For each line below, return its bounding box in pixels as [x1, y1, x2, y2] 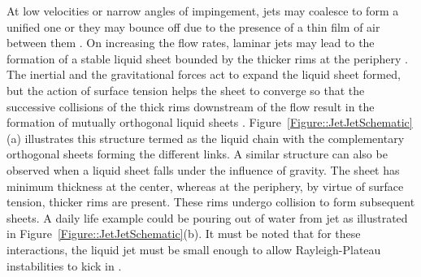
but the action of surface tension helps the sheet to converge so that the [7, 81, 365, 98]
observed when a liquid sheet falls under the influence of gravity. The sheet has [7, 161, 400, 178]
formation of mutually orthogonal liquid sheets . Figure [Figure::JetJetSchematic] [7, 114, 413, 131]
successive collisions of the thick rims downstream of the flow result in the [7, 97, 375, 115]
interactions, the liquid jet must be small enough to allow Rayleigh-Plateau [7, 240, 381, 258]
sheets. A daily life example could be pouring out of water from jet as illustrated [7, 209, 408, 226]
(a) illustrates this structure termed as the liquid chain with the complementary [7, 129, 405, 146]
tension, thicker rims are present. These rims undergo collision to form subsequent [7, 193, 415, 210]
